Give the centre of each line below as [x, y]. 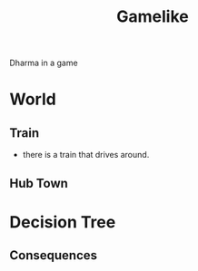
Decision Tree [63, 222]
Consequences [54, 256]
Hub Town [39, 183]
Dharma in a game [44, 63]
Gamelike [153, 17]
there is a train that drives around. [86, 155]
